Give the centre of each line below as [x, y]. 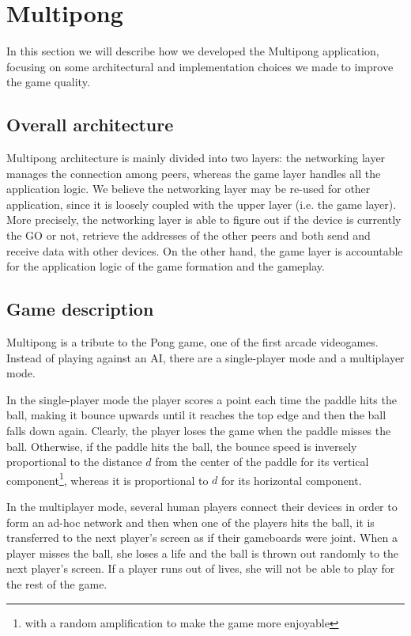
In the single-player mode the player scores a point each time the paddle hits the [202, 399]
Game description [80, 309]
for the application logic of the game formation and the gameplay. [166, 266]
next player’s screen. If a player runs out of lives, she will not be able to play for [201, 568]
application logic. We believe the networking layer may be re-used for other [189, 189]
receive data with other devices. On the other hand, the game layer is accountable [205, 250]
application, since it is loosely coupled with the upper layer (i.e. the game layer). [202, 204]
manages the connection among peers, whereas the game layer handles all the [194, 173]
